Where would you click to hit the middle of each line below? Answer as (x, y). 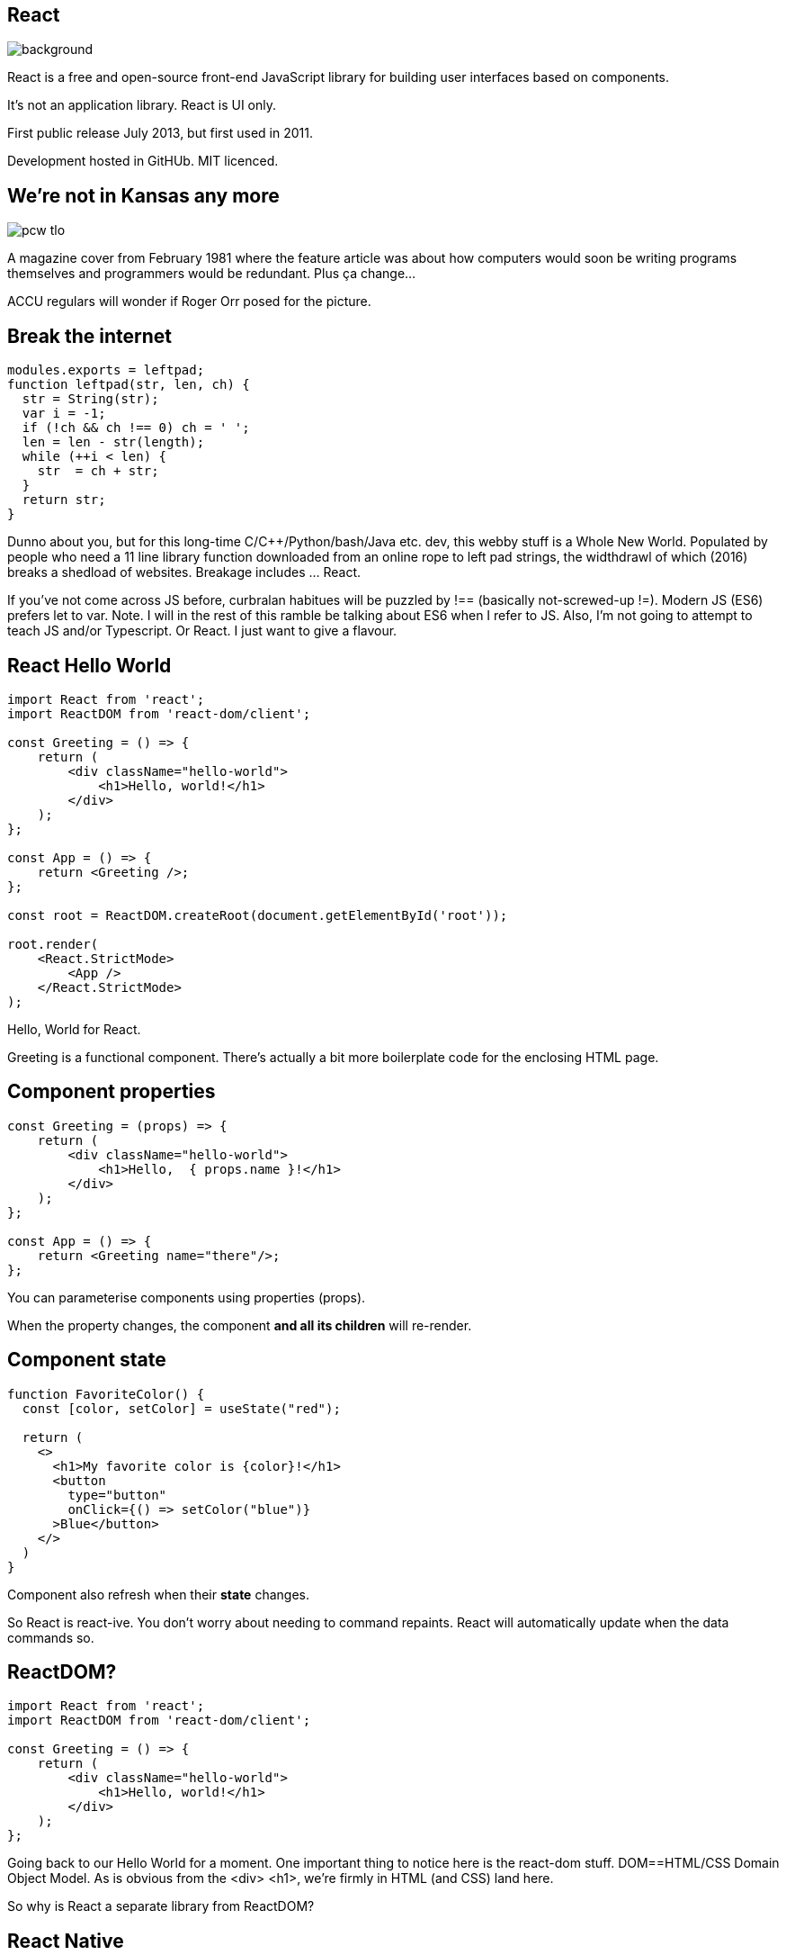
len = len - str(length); (113, 442)
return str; (64, 500)
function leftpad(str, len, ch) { (129, 385)
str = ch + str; (98, 471)
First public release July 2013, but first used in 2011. (160, 133)
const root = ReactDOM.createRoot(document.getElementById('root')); (258, 915)
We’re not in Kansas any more (143, 195)
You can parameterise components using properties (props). (187, 1297)
